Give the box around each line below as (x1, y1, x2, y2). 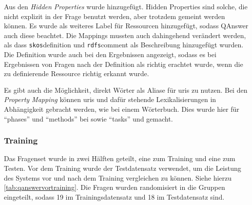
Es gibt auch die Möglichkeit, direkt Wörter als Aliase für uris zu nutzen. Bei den (4, 84, 248, 95)
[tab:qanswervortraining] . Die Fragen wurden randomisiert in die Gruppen (4, 182, 225, 192)
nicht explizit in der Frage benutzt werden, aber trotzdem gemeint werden (4, 11, 225, 21)
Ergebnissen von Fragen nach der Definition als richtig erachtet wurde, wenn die (4, 59, 243, 69)
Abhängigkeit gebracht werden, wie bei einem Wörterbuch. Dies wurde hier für (4, 104, 239, 114)
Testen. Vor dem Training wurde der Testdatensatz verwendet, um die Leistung (4, 163, 241, 173)
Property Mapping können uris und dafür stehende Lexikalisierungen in (4, 94, 216, 104)
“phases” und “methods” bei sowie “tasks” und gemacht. (4, 113, 173, 123)
